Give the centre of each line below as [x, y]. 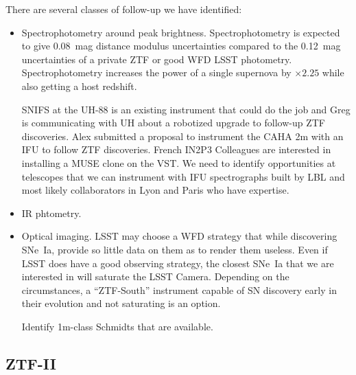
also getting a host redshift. [79, 86]
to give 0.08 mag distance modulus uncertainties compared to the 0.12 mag [181, 46]
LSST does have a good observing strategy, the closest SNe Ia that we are [178, 263]
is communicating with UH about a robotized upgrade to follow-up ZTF [173, 123]
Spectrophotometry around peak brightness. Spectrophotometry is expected [181, 32]
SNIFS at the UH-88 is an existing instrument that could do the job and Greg [186, 109]
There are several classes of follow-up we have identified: [124, 9]
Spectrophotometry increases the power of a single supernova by [156, 72]
